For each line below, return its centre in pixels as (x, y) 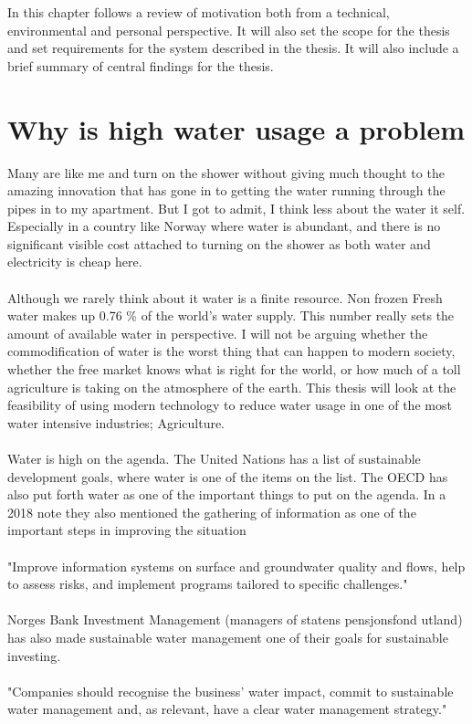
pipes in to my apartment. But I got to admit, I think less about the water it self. (236, 208)
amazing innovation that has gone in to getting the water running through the (226, 190)
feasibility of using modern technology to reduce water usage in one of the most (230, 405)
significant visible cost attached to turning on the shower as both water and (219, 243)
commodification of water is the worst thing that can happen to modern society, (231, 351)
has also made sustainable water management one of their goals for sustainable (228, 637)
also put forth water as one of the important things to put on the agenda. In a (227, 494)
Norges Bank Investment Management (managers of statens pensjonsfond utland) (235, 619)
